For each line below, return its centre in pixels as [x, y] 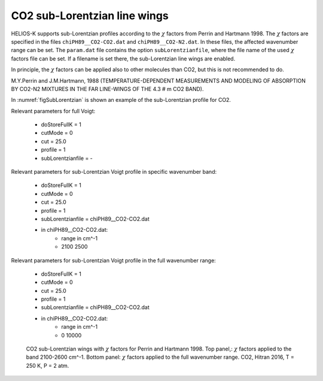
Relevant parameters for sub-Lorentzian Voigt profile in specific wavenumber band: [114, 172]
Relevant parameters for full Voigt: [53, 111]
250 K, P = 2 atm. [48, 365]
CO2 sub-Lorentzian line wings [90, 16]
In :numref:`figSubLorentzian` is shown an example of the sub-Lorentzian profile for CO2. [121, 100]
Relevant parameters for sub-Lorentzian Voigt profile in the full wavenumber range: [114, 260]
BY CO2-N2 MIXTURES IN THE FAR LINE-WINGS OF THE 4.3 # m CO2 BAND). [107, 89]
